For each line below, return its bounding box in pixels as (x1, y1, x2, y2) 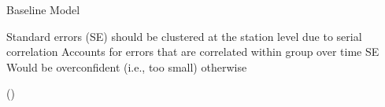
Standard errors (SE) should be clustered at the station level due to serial (6, 28, 362, 44)
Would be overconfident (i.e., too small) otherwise (6, 58, 247, 75)
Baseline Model (6, 2, 80, 17)
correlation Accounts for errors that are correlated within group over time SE (6, 43, 379, 60)
